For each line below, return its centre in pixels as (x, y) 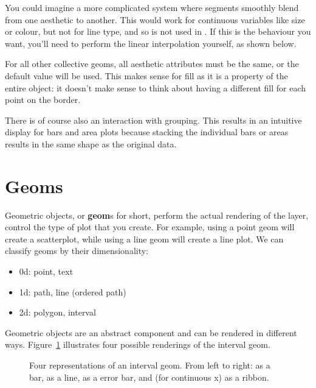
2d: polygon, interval (57, 312)
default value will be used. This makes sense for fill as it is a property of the (146, 75)
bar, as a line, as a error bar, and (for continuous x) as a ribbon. (149, 377)
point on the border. (43, 100)
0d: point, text (46, 271)
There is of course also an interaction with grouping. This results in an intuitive (153, 120)
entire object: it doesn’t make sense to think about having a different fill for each (156, 87)
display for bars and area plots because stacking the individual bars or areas (147, 132)
